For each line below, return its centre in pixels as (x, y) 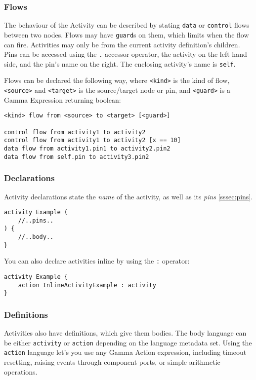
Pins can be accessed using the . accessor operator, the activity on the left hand (126, 54)
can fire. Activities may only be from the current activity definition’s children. (122, 44)
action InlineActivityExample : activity (87, 285)
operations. (21, 371)
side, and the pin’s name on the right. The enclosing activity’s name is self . (120, 63)
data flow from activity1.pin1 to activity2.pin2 (87, 148)
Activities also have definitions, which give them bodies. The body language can (125, 333)
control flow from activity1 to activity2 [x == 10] (92, 140)
